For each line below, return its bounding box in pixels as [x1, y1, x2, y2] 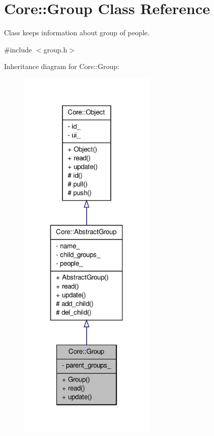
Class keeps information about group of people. [4, 27, 150, 38]
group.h [43, 44, 67, 54]
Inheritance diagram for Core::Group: [4, 61, 119, 72]
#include [4, 44, 32, 54]
